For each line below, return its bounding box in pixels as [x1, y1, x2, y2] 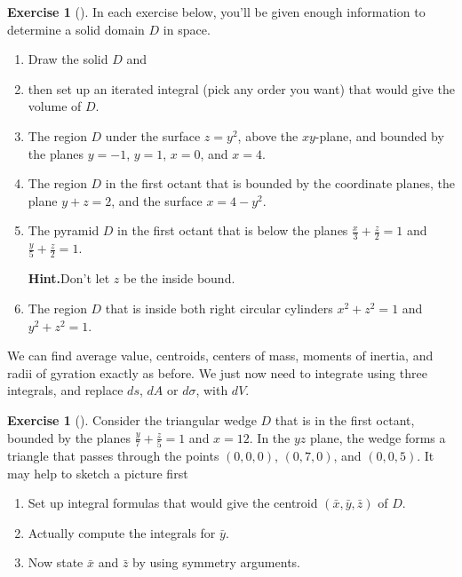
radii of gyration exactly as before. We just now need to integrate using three [7, 363, 427, 382]
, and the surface [111, 191, 203, 209]
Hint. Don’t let [28, 269, 110, 288]
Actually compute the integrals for [28, 523, 216, 541]
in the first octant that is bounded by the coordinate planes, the [105, 174, 455, 193]
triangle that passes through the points [7, 446, 219, 464]
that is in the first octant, [275, 411, 415, 430]
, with [195, 381, 228, 399]
